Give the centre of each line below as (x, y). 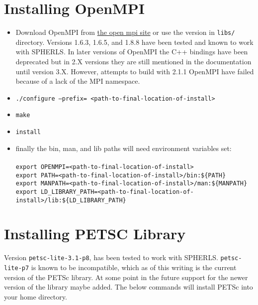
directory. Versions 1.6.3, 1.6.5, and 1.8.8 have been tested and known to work (134, 42)
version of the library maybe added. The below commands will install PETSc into (129, 287)
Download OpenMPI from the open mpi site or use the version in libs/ (125, 32)
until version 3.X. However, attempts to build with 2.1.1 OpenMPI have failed (135, 71)
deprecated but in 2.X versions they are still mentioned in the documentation (133, 61)
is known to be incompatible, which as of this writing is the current (134, 267)
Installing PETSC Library (95, 233)
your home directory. (36, 296)
